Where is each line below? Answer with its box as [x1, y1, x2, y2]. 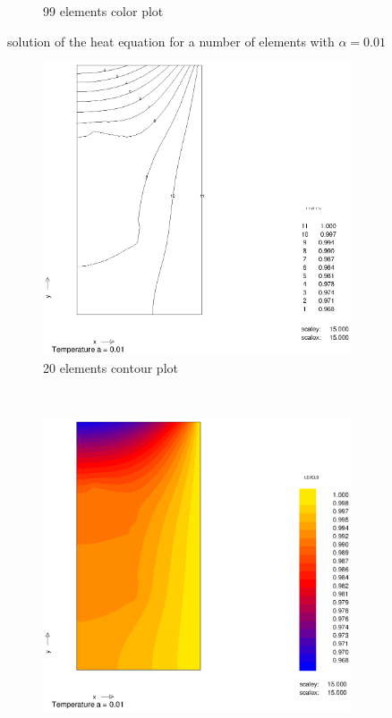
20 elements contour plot [43, 359, 178, 377]
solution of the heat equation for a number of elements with [7, 31, 335, 50]
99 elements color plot [43, 2, 164, 20]
